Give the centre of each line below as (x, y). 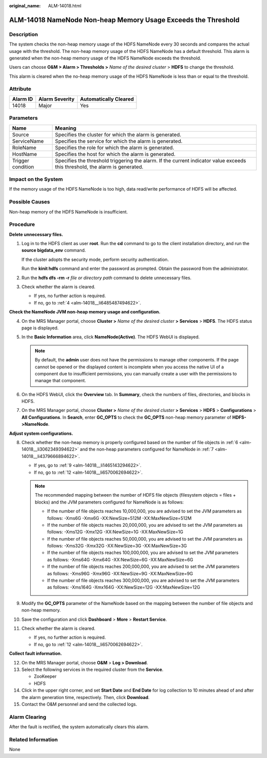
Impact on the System (36, 179)
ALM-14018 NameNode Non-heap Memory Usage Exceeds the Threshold (124, 20)
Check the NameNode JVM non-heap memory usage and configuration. (85, 312)
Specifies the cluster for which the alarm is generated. (118, 135)
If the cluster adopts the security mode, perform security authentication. (95, 259)
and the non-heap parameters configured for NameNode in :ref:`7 (147, 449)
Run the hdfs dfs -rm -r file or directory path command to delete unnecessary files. (107, 278)
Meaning (66, 128)
